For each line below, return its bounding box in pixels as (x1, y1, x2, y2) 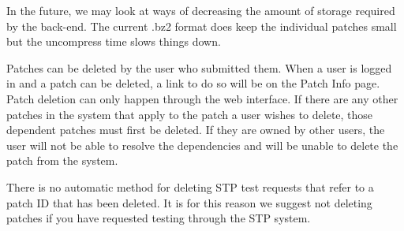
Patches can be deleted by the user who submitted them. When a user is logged (6, 59, 392, 76)
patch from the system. (6, 152, 118, 169)
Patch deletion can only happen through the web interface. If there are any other (6, 90, 398, 106)
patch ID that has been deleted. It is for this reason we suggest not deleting (6, 194, 372, 211)
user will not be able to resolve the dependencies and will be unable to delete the (6, 136, 398, 153)
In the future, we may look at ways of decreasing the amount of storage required (6, 2, 395, 18)
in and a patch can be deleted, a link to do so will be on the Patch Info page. (6, 75, 380, 91)
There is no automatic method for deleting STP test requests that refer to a (6, 178, 374, 195)
